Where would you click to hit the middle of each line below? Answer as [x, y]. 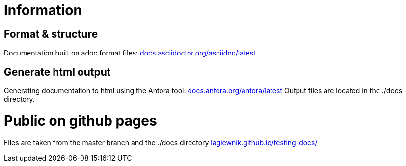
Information [43, 10]
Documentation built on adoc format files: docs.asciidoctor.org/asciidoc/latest [130, 53]
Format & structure [51, 34]
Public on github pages [81, 121]
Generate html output [57, 72]
